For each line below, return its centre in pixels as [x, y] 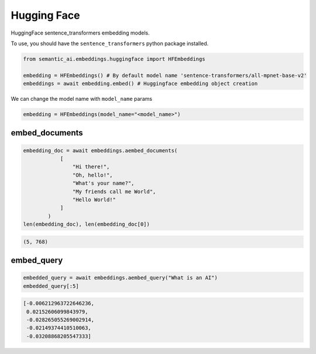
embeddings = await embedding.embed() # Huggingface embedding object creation [140, 84]
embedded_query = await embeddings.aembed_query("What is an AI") [120, 278]
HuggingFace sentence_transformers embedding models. [80, 33]
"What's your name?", [103, 183]
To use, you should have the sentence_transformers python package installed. [110, 43]
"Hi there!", [91, 167]
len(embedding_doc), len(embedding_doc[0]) [87, 224]
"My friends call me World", [114, 191]
